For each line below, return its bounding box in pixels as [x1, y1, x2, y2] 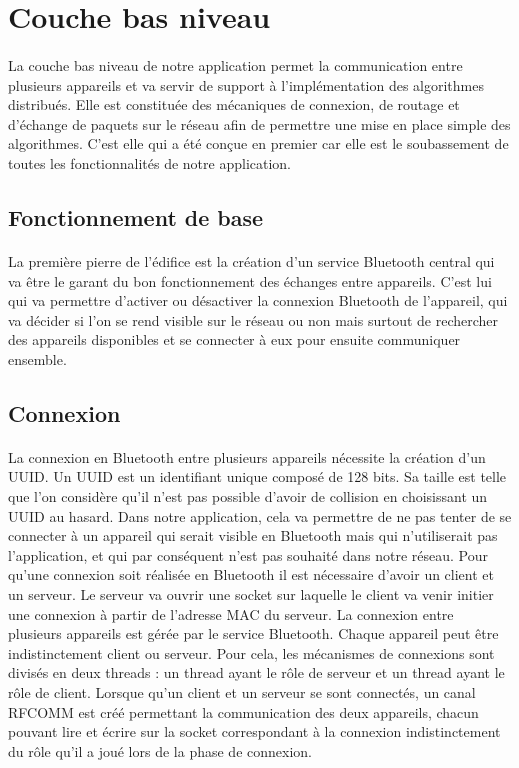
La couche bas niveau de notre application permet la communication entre [8, 54, 463, 75]
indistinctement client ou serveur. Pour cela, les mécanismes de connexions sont [8, 642, 495, 663]
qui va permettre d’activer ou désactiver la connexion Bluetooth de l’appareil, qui [8, 290, 508, 311]
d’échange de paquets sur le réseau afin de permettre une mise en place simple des [8, 113, 511, 134]
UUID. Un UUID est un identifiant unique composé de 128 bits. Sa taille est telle [8, 466, 507, 487]
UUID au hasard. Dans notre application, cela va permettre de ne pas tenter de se [8, 505, 512, 526]
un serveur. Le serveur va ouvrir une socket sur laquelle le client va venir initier [8, 584, 494, 604]
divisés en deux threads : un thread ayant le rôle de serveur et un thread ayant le [8, 662, 505, 683]
